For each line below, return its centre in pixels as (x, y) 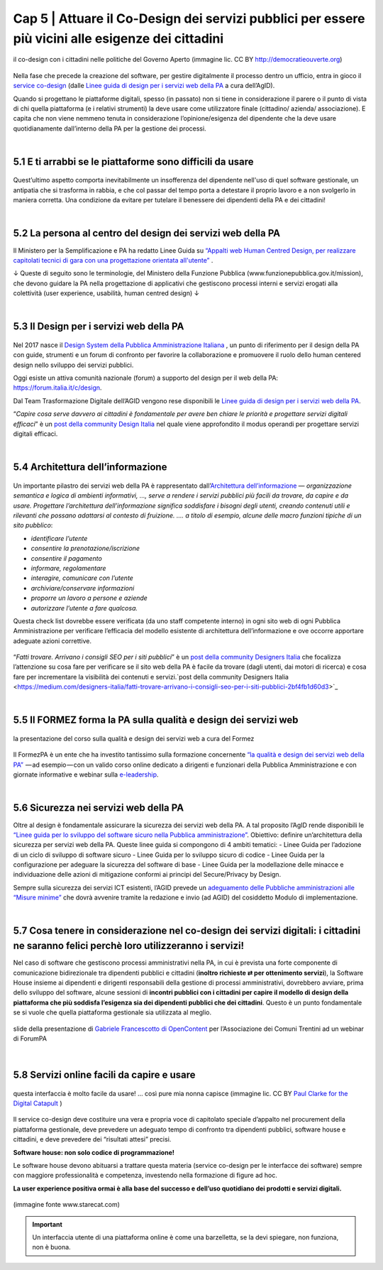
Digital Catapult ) (38, 1103)
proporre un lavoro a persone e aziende (89, 598)
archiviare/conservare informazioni (83, 588)
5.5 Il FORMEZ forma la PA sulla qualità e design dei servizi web (156, 720)
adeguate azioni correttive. (52, 641)
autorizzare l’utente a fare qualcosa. (84, 608)
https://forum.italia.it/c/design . (57, 388)
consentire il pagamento (66, 558)
